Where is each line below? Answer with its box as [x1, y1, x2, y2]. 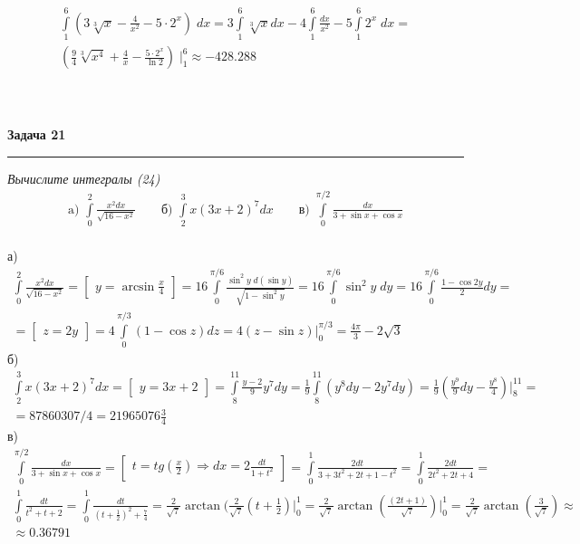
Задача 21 [7, 124, 66, 143]
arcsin [121, 280, 155, 293]
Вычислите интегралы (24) [7, 168, 160, 187]
